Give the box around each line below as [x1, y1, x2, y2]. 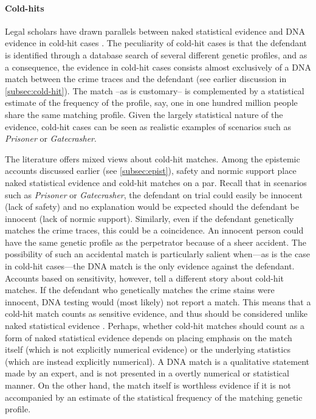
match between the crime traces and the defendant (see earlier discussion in [5, 72, 287, 85]
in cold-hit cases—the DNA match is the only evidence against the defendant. [5, 260, 295, 272]
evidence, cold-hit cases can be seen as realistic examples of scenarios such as [5, 120, 291, 133]
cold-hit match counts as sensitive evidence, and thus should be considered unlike [5, 307, 307, 320]
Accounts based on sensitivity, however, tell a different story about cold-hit [5, 271, 284, 284]
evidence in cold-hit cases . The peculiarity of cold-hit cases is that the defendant [5, 36, 307, 49]
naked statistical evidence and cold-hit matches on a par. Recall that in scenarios [5, 176, 307, 189]
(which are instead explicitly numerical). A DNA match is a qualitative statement [5, 355, 309, 367]
